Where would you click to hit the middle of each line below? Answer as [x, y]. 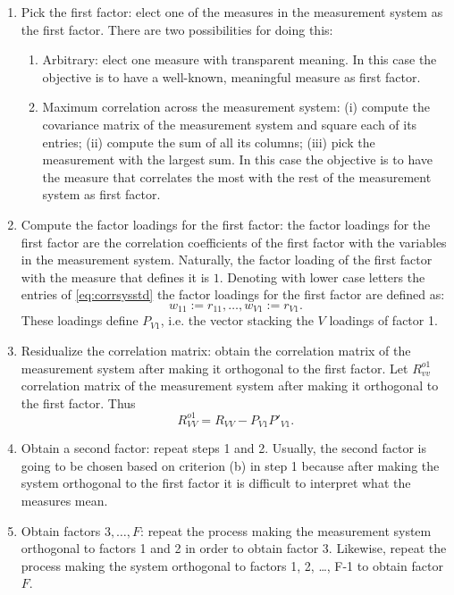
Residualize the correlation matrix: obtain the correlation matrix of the [216, 350]
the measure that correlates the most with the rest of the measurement [237, 176]
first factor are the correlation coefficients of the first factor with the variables [234, 242]
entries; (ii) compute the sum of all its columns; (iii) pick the [209, 142]
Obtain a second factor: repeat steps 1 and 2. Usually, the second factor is [224, 448]
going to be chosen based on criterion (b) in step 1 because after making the [230, 465]
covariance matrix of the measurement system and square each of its [230, 124]
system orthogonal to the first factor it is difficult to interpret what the [216, 483]
